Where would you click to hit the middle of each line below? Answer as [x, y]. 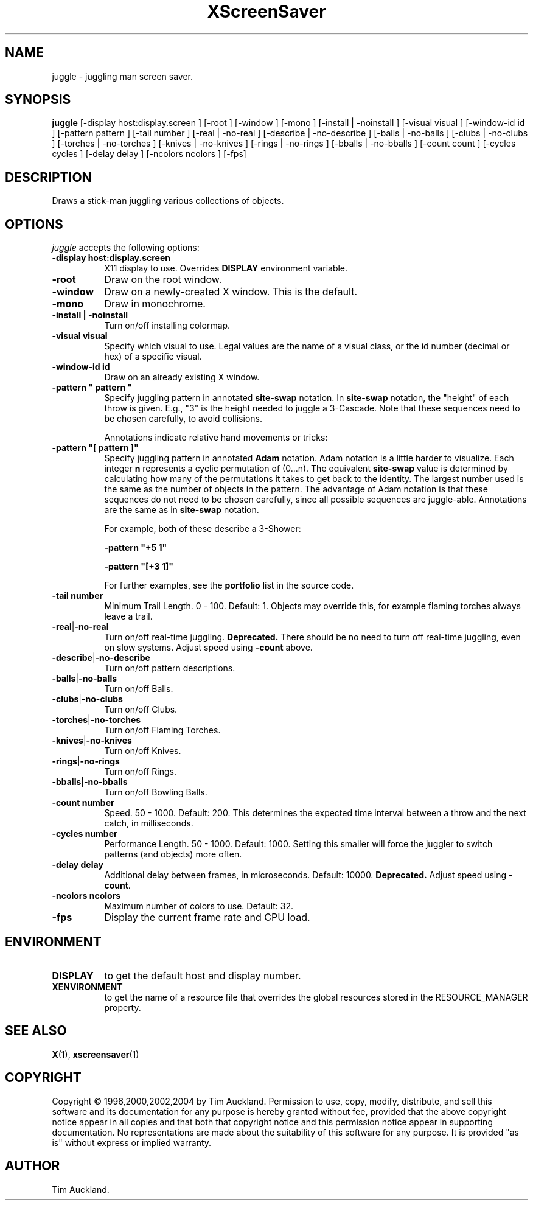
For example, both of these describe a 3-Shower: [203, 529]
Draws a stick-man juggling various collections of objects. [168, 201]
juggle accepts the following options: [126, 248]
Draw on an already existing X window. [182, 377]
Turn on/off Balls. [139, 689]
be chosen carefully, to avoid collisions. [183, 419]
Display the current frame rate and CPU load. [207, 917]
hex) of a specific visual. [153, 357]
